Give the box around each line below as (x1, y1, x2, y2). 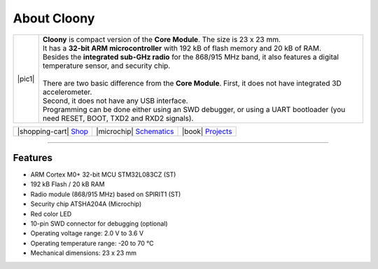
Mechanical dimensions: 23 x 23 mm (30, 249, 136, 257)
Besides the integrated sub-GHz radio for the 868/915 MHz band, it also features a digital (42, 52, 339, 62)
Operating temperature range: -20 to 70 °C (30, 239, 154, 247)
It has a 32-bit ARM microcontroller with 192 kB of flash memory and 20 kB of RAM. (42, 43, 322, 53)
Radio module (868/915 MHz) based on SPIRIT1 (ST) (30, 190, 181, 198)
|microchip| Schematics (95, 126, 174, 136)
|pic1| (17, 74, 35, 83)
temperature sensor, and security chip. (42, 60, 171, 70)
